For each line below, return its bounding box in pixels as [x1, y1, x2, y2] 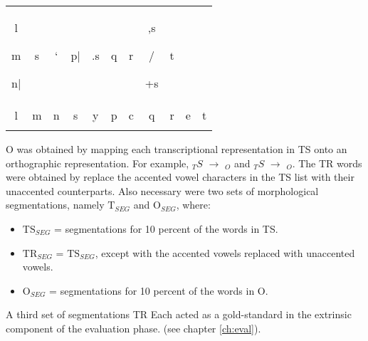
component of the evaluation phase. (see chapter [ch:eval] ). [6, 320, 261, 335]
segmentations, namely [6, 197, 105, 212]
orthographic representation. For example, [6, 155, 189, 170]
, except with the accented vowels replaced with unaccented [95, 245, 355, 260]
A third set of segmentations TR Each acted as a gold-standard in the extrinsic [6, 307, 352, 322]
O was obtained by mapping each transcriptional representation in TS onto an [6, 142, 347, 156]
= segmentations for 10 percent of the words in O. [49, 283, 268, 298]
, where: [176, 197, 211, 212]
